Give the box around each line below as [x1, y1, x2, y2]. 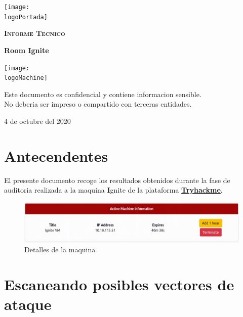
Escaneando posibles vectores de [4, 274, 234, 295]
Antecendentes [4, 145, 108, 166]
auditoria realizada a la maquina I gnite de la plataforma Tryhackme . [4, 185, 223, 195]
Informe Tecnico [4, 28, 65, 38]
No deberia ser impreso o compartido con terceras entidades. [4, 99, 192, 109]
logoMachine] [4, 74, 48, 82]
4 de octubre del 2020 [4, 116, 71, 126]
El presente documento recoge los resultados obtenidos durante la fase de [4, 174, 230, 185]
